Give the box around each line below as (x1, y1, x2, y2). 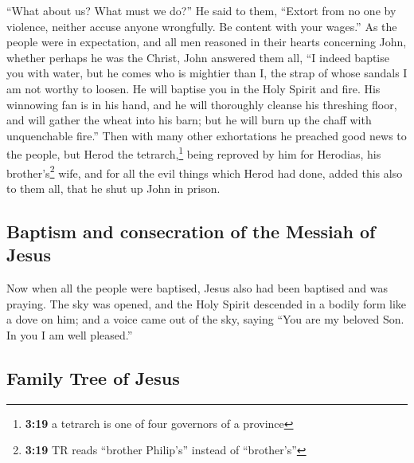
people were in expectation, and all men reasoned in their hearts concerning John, (6, 33, 407, 50)
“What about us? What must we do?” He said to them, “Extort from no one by (6, 2, 396, 18)
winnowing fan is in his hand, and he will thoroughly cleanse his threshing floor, (6, 96, 397, 112)
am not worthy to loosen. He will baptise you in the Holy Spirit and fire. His (6, 80, 381, 96)
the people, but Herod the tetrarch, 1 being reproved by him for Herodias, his (6, 143, 381, 162)
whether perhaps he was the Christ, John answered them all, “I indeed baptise (6, 49, 389, 65)
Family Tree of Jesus (6, 365, 180, 390)
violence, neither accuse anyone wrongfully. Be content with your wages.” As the (6, 18, 397, 34)
